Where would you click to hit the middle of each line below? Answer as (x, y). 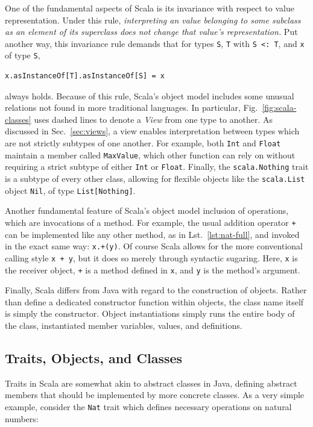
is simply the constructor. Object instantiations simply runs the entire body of (150, 313)
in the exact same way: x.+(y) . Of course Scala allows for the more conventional (154, 246)
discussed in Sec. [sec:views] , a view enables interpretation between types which (152, 131)
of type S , (23, 55)
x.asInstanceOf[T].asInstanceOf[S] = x (85, 76)
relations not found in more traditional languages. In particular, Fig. (131, 108)
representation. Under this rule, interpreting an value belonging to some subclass (153, 20)
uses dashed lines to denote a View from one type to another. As (153, 119)
